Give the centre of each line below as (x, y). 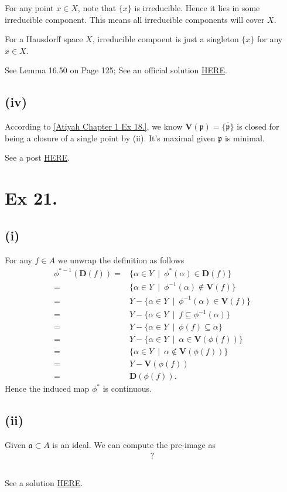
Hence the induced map (47, 388)
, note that (97, 8)
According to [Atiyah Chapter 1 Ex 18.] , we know (94, 126)
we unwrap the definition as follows (121, 259)
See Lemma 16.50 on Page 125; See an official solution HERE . (116, 70)
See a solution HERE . (44, 483)
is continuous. (127, 388)
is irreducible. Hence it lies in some (197, 8)
